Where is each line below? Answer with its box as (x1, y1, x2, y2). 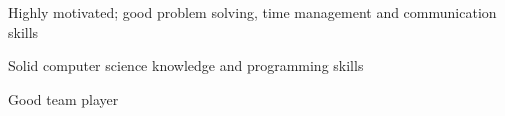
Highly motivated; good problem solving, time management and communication (8, 2, 497, 22)
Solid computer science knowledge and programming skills (8, 55, 364, 76)
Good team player (8, 88, 119, 109)
